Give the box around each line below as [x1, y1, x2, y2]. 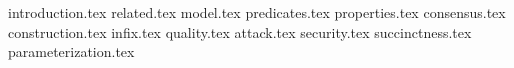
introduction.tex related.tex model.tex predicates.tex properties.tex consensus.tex [8, 2, 506, 22]
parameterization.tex [8, 41, 135, 62]
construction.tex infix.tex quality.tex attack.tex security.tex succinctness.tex [8, 21, 472, 42]
